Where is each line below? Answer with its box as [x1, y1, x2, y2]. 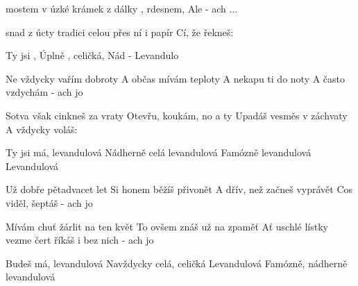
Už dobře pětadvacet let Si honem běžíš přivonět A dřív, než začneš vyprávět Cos [6, 182, 353, 196]
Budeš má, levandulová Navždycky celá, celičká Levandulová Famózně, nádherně [6, 255, 348, 270]
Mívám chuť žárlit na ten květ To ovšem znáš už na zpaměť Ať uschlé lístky [6, 219, 328, 233]
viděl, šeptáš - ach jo [6, 195, 93, 210]
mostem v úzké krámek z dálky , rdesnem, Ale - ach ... [6, 1, 238, 15]
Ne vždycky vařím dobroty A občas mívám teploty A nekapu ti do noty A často [6, 71, 346, 85]
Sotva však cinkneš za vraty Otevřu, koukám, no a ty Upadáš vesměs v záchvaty [6, 108, 348, 122]
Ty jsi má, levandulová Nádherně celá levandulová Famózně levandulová [6, 145, 312, 160]
